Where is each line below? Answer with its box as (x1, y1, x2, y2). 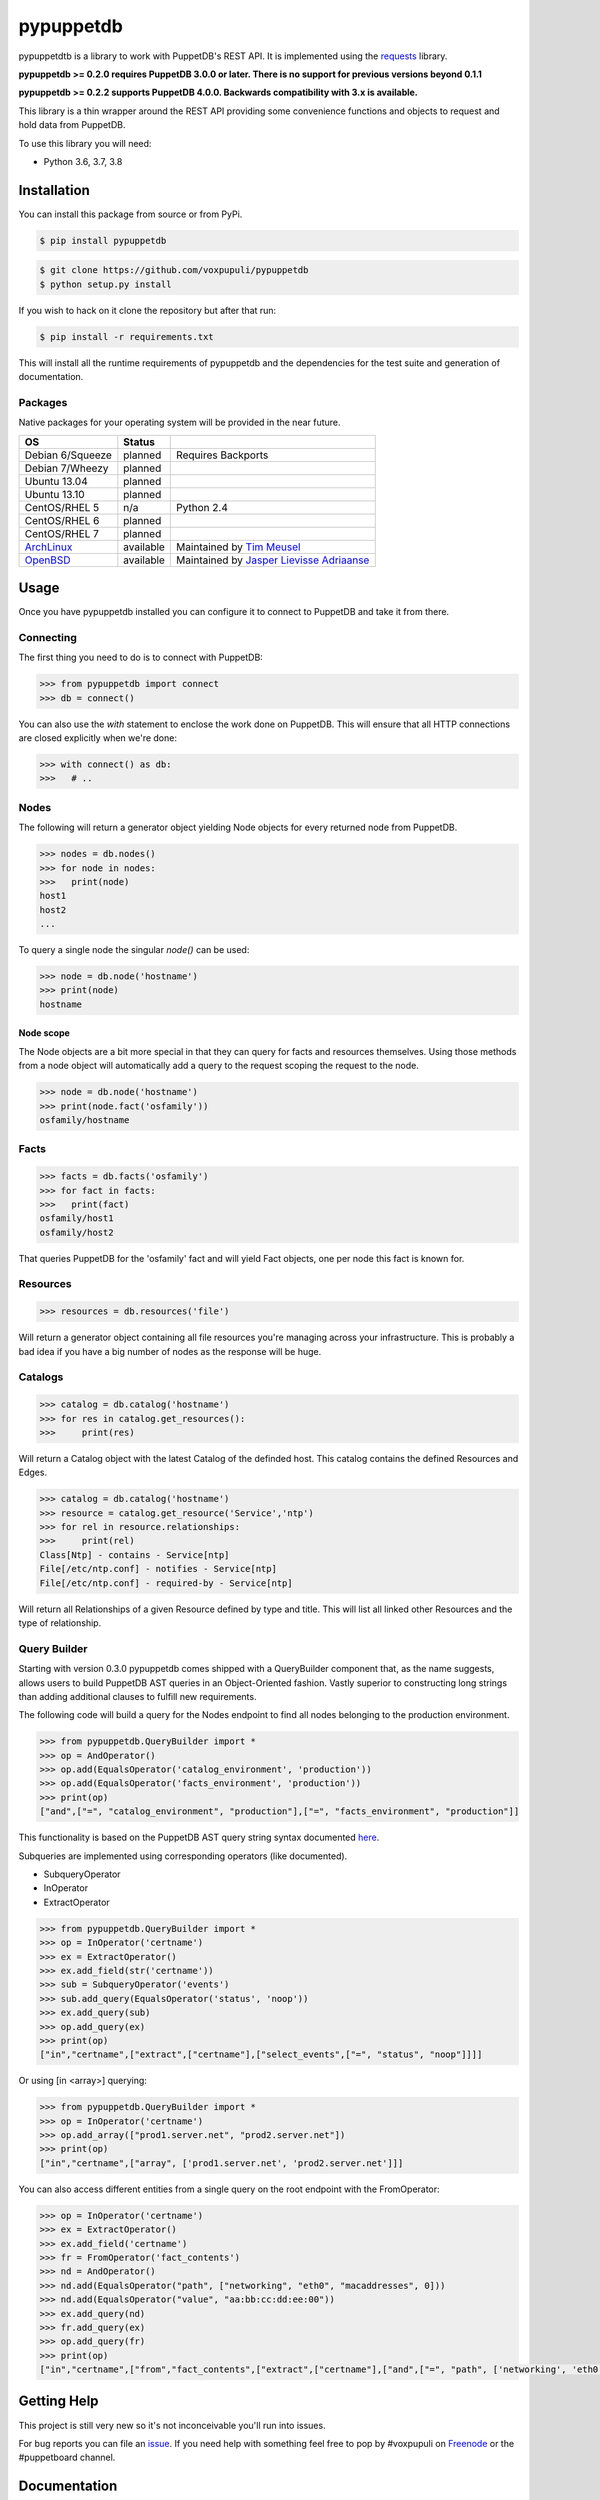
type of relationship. (18, 1616, 102, 1629)
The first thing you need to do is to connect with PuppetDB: (18, 651, 264, 664)
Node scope (18, 1027, 70, 1039)
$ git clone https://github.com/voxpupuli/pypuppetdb (39, 265, 309, 276)
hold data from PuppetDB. (18, 119, 126, 131)
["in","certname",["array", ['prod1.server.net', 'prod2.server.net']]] (39, 2157, 404, 2169)
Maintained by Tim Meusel (176, 540, 301, 554)
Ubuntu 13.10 (24, 487, 85, 501)
